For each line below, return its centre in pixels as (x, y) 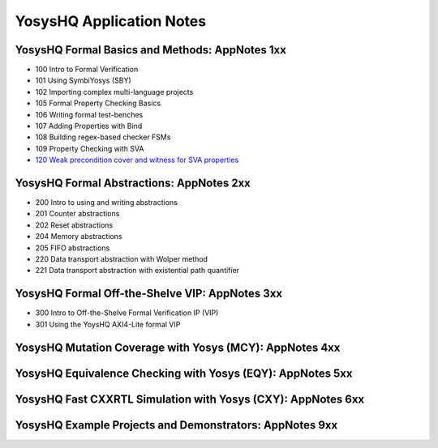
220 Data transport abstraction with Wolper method (122, 259)
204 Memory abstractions (79, 237)
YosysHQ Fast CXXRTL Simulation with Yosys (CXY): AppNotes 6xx (190, 399)
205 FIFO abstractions (73, 248)
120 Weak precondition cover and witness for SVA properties (137, 160)
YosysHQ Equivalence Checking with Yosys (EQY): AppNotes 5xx (184, 373)
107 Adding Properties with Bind (89, 126)
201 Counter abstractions (77, 214)
